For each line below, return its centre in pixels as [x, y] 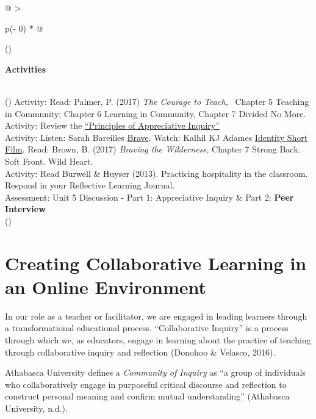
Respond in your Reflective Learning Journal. [90, 185]
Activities [26, 69]
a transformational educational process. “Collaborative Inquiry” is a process [147, 328]
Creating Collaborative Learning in [156, 263]
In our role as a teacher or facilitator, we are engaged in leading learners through [156, 316]
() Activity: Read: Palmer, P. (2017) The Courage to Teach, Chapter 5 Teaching [157, 101]
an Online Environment [106, 286]
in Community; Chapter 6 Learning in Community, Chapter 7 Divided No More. [156, 113]
